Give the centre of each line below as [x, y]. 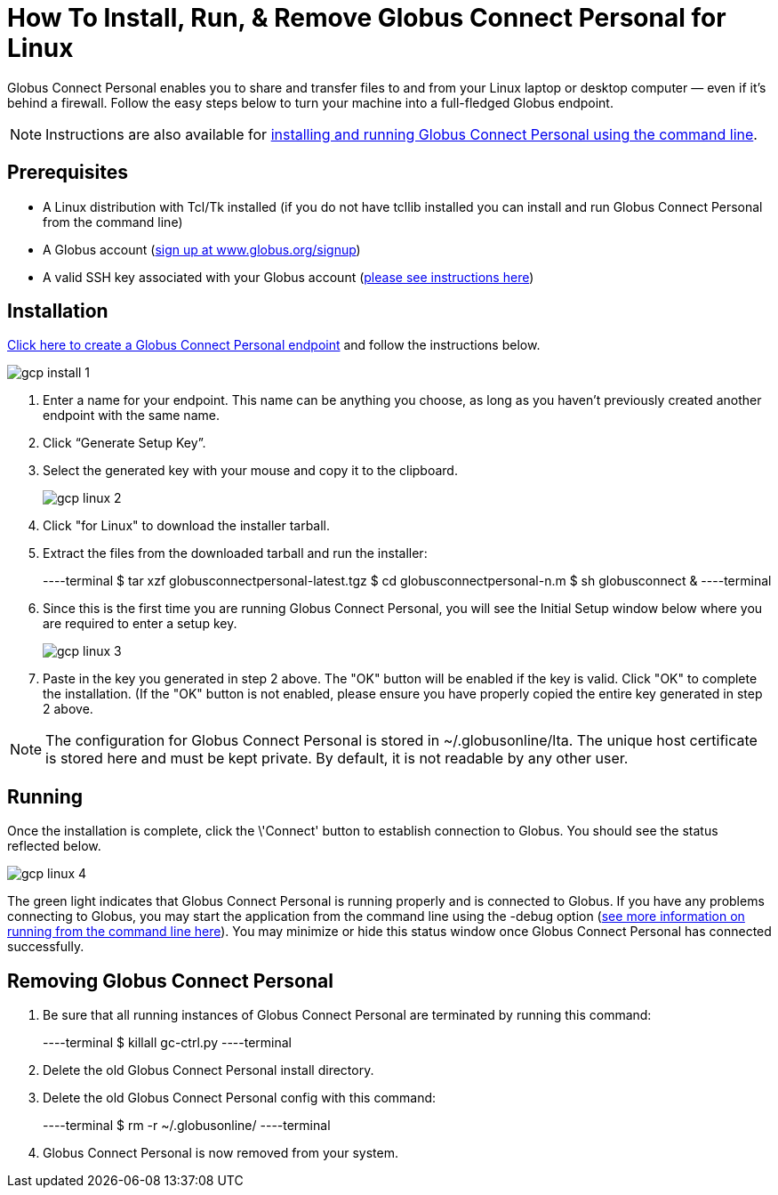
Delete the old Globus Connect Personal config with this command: [240, 1098]
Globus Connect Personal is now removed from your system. [221, 1153]
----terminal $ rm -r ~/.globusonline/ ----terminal [187, 1126]
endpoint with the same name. [131, 416]
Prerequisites [68, 173]
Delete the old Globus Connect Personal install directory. [209, 1070]
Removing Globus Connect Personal [170, 981]
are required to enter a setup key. [140, 624]
